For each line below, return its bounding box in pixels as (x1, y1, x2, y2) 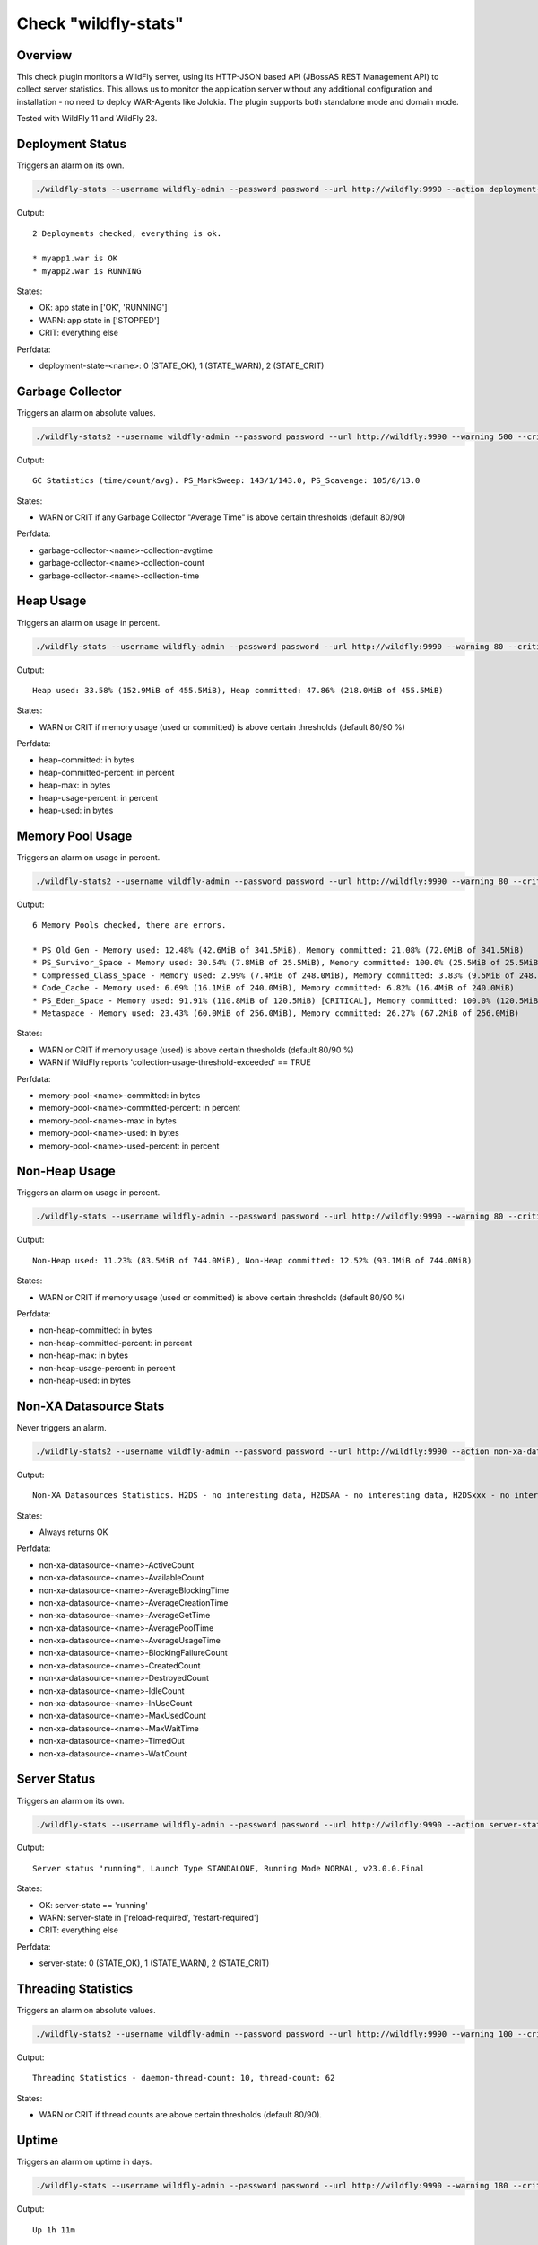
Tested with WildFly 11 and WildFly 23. (16, 113, 158, 124)
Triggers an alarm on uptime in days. (16, 2156, 152, 2168)
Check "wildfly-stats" (16, 13, 184, 33)
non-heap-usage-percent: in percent (39, 1362, 176, 1373)
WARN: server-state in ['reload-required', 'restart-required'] (39, 1913, 259, 1924)
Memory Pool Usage (16, 828, 133, 843)
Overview (16, 48, 73, 63)
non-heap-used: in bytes (39, 1375, 132, 1386)
